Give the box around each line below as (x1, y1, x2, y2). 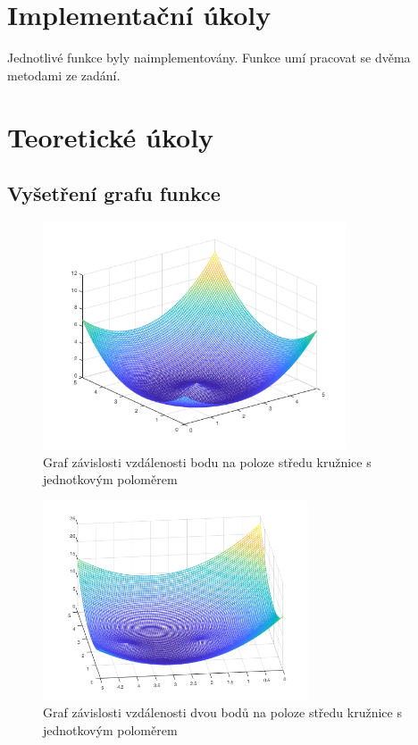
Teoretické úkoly (7, 118, 214, 155)
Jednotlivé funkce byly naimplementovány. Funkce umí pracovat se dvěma (7, 48, 411, 67)
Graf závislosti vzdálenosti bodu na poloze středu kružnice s (43, 452, 372, 471)
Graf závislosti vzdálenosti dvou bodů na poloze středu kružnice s (43, 703, 402, 722)
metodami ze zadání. (7, 65, 121, 84)
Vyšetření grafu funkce (7, 180, 221, 207)
